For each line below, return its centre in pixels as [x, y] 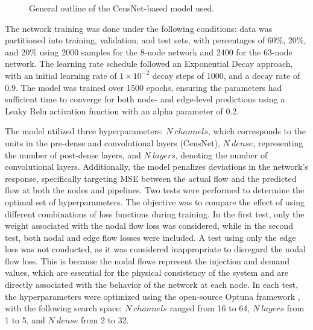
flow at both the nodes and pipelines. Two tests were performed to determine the [155, 190]
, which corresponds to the [257, 131]
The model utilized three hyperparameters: [84, 131]
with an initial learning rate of [61, 75]
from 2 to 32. [105, 319]
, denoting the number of [221, 154]
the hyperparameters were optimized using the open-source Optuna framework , [153, 296]
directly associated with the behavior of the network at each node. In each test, [152, 285]
